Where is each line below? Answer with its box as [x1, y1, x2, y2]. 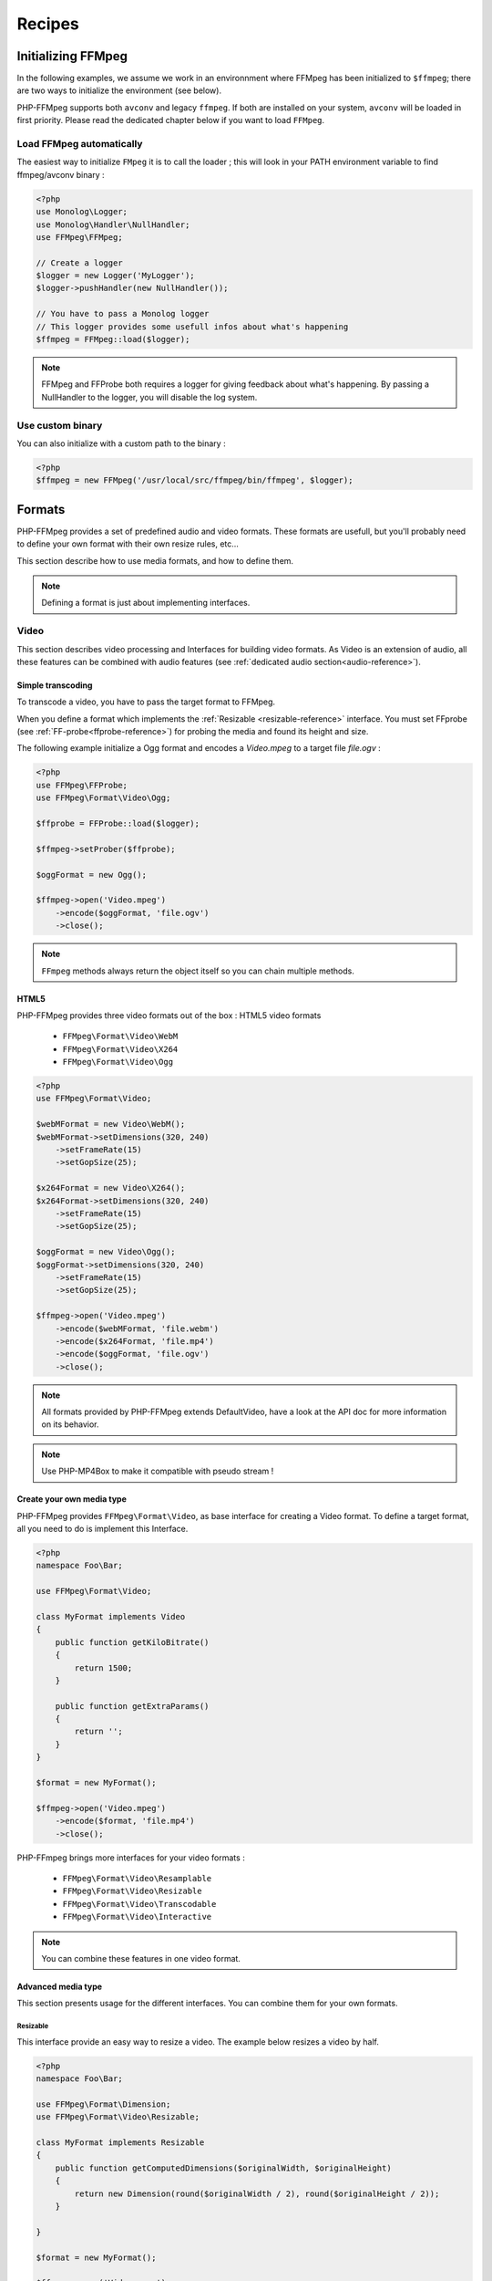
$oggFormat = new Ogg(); [36, 870, 148, 880]
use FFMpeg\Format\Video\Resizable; [36, 2112, 200, 2122]
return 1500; [74, 1662, 133, 1673]
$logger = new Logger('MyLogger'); [36, 270, 195, 281]
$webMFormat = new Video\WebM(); [36, 1119, 186, 1130]
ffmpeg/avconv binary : [16, 169, 105, 180]
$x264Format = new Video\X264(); [36, 1182, 186, 1193]
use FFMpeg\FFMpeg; [36, 232, 123, 242]
